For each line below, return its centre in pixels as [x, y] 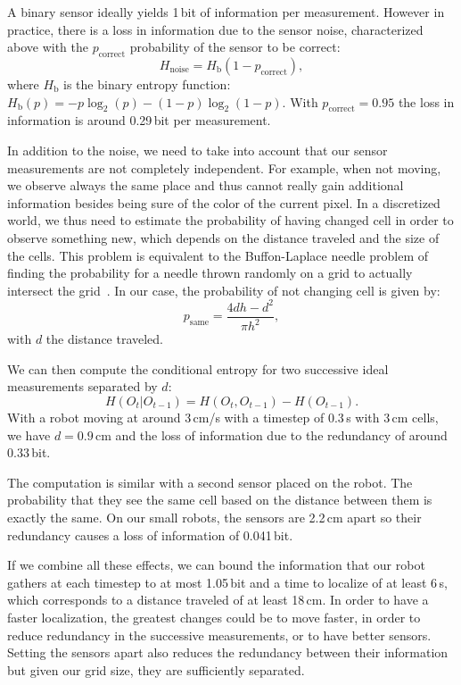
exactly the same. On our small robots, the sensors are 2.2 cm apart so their [214, 517]
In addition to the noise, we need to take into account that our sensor [198, 150]
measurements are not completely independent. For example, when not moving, [224, 167]
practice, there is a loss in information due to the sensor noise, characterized [215, 29]
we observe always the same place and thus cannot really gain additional [206, 185]
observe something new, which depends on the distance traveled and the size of [223, 237]
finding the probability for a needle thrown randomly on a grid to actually [210, 273]
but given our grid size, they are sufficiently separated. [156, 669]
